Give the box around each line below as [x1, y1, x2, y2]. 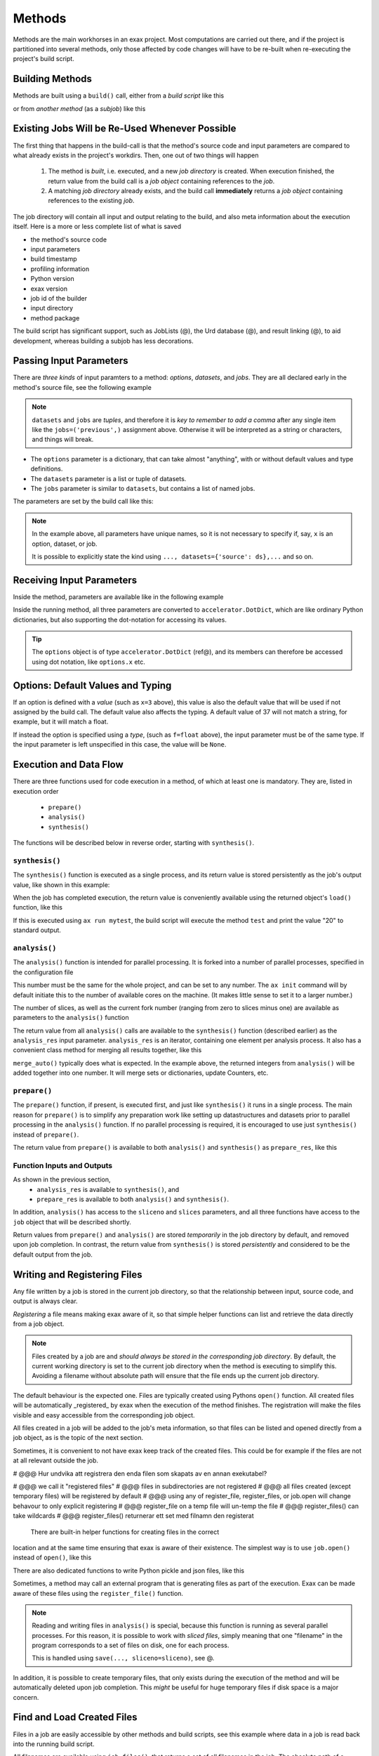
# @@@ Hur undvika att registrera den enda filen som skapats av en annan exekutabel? [13, 1469, 267, 1478]
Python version [30, 275, 74, 283]
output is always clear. [13, 1297, 78, 1306]
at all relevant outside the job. [13, 1456, 98, 1465]
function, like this [13, 903, 63, 912]
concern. [13, 1693, 39, 1701]
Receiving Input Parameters [13, 574, 138, 586]
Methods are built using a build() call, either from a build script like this [13, 91, 225, 100]
